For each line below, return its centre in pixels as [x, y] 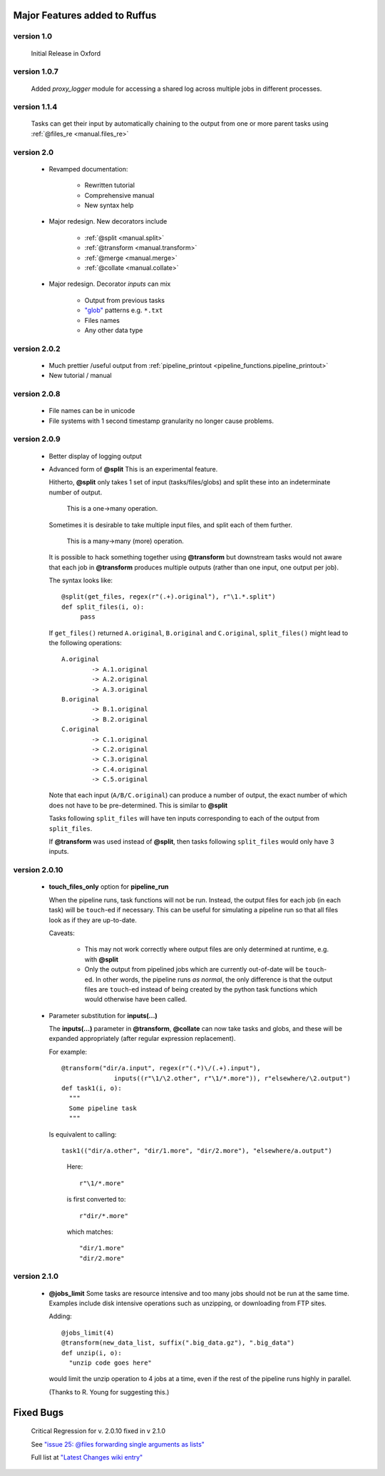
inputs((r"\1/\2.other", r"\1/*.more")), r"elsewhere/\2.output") [233, 1078]
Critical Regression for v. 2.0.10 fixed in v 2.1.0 [98, 1431]
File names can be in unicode [92, 411]
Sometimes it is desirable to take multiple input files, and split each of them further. [170, 524]
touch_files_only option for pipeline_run [109, 887]
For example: [68, 1052]
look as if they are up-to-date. [93, 920]
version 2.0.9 [37, 439]
